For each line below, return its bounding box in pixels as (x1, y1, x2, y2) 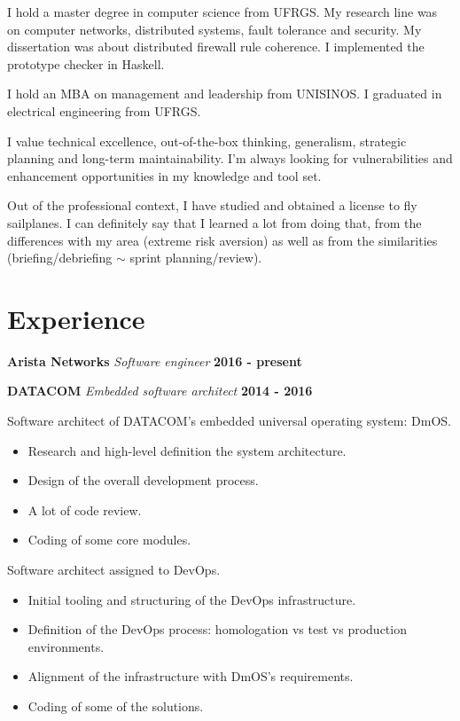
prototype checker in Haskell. (7, 54, 165, 73)
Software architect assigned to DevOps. (7, 560, 221, 578)
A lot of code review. (27, 500, 142, 519)
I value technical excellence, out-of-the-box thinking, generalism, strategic (7, 131, 407, 150)
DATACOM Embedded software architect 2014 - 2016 (7, 381, 313, 400)
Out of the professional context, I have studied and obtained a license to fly (7, 196, 417, 215)
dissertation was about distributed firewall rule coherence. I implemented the (7, 37, 425, 56)
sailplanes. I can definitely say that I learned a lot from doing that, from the (7, 213, 422, 231)
